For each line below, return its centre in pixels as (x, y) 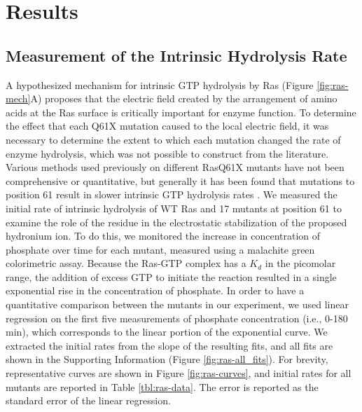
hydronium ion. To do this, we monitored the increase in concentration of (163, 236)
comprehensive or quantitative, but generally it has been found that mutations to (180, 180)
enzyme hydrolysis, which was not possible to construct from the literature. (167, 153)
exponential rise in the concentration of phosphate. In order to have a (155, 290)
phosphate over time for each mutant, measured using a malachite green (160, 249)
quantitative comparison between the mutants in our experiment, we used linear (177, 304)
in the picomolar (300, 263)
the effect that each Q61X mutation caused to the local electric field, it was (167, 126)
